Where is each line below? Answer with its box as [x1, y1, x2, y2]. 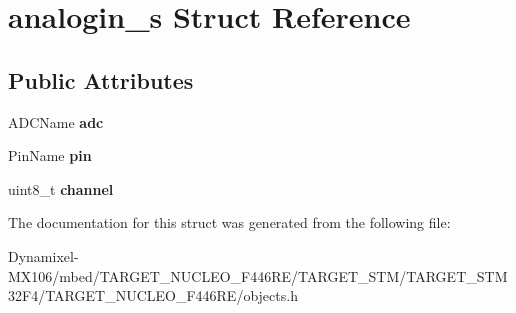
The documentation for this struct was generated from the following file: [8, 212, 451, 233]
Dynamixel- [8, 245, 79, 266]
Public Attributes [8, 64, 194, 95]
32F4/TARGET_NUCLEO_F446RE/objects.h [8, 285, 298, 306]
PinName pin [8, 145, 92, 166]
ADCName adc [8, 111, 104, 132]
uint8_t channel [8, 178, 114, 199]
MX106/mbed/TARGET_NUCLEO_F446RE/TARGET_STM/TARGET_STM [8, 265, 508, 286]
